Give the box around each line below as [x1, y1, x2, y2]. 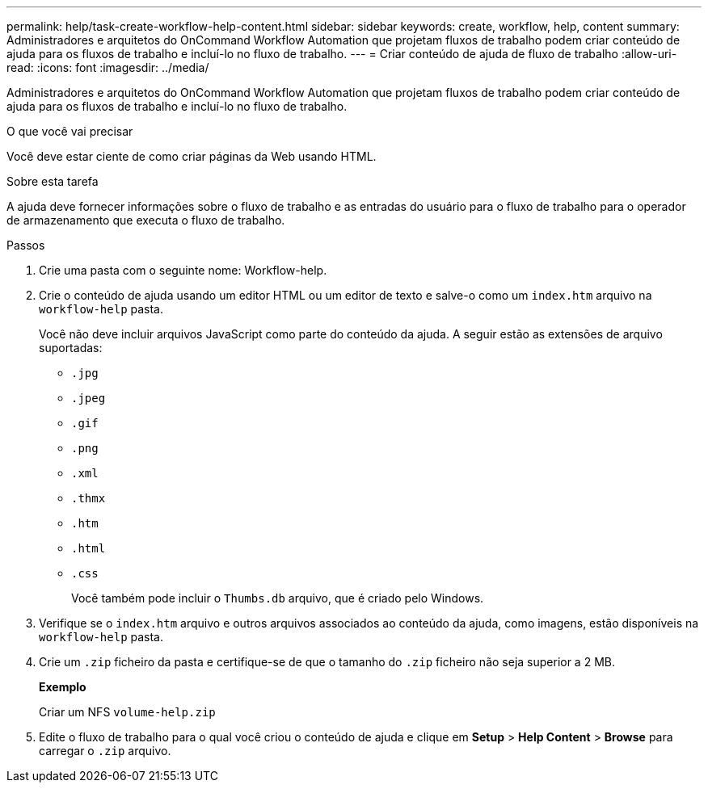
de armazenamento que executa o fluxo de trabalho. [6, 213, 285, 227]
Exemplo [39, 680, 86, 694]
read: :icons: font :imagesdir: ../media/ [6, 61, 209, 74]
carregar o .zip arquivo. [39, 744, 171, 758]
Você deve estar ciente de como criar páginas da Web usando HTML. [6, 149, 377, 163]
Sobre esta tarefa [6, 174, 99, 188]
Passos [6, 238, 45, 252]
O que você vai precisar [6, 124, 133, 138]
